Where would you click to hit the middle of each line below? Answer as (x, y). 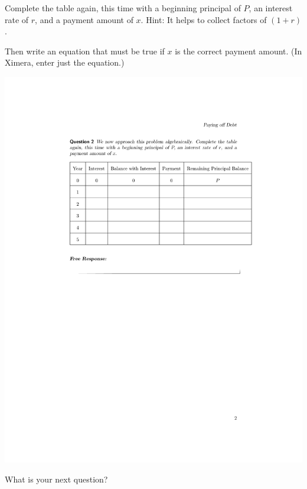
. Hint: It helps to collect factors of (204, 19)
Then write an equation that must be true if (85, 51)
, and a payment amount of (84, 19)
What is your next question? (56, 479)
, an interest (271, 8)
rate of (17, 19)
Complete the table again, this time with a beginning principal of (123, 8)
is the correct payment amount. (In (239, 51)
